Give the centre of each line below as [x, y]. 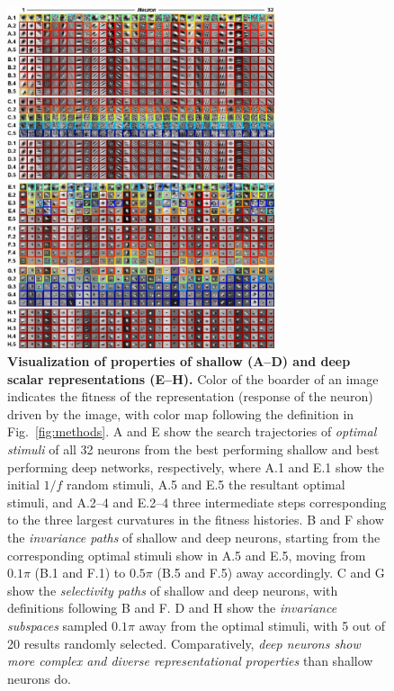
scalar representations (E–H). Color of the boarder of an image [193, 378]
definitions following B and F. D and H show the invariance [172, 608]
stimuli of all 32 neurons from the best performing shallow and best [193, 449]
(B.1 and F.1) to [80, 573]
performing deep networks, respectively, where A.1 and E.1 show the [196, 467]
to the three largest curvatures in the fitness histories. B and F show [196, 520]
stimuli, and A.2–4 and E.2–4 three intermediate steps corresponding [197, 502]
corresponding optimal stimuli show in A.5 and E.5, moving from [187, 555]
